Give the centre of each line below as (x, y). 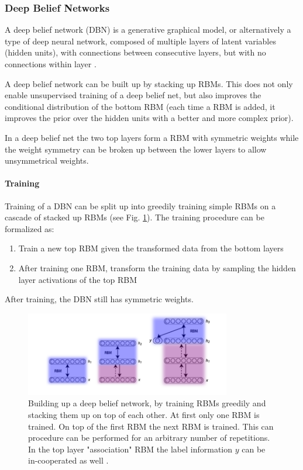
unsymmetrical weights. (47, 160)
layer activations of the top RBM (78, 279)
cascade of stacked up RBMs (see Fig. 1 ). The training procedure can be (135, 217)
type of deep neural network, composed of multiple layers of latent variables (140, 41)
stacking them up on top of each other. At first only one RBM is (144, 414)
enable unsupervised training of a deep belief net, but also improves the (133, 95)
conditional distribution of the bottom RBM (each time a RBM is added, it (140, 106)
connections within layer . (51, 64)
